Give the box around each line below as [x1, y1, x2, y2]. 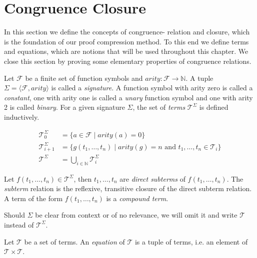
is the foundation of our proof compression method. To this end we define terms [4, 36, 249, 46]
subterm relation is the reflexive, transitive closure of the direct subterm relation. [4, 183, 252, 194]
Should [4, 210, 25, 220]
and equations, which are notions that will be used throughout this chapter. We [4, 46, 248, 56]
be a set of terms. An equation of [24, 236, 125, 247]
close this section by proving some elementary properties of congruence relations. [4, 55, 251, 66]
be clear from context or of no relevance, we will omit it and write [35, 210, 237, 220]
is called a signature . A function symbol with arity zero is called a [51, 82, 253, 93]
